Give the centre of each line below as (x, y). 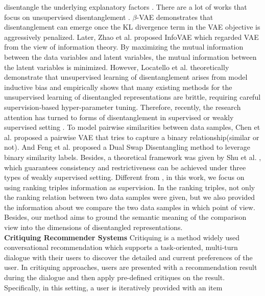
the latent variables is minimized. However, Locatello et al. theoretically (117, 67)
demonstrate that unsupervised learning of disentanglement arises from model (126, 77)
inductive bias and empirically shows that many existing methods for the (118, 87)
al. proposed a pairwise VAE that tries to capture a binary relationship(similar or (132, 137)
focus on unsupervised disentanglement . (67, 17)
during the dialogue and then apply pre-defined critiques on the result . (115, 277)
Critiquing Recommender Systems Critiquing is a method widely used (122, 237)
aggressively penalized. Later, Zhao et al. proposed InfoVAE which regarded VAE (131, 37)
